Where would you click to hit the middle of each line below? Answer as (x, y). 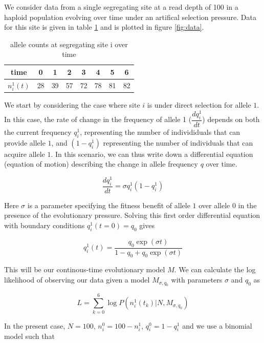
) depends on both (231, 119)
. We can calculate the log (215, 269)
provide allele (25, 142)
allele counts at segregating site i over (69, 44)
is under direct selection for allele (199, 105)
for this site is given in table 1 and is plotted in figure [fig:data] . (104, 27)
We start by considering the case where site (72, 105)
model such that (29, 336)
